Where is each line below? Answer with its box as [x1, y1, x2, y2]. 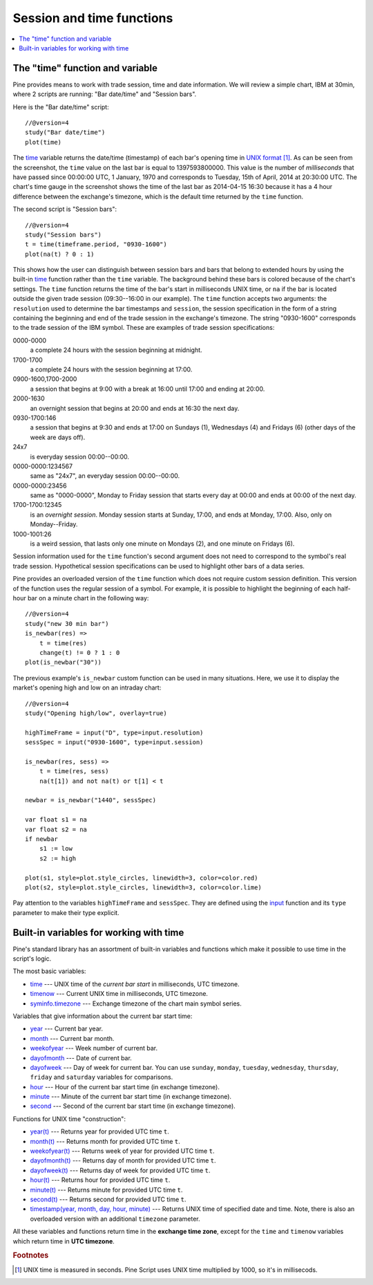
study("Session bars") [25, 230, 102, 239]
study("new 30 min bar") [25, 620, 109, 627]
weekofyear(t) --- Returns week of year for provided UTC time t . [30, 1147, 215, 1155]
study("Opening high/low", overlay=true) [25, 709, 167, 717]
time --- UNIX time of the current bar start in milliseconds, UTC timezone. [30, 979, 240, 988]
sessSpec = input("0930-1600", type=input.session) [25, 739, 204, 746]
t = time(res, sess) [39, 768, 109, 775]
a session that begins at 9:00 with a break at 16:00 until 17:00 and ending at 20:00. [30, 385, 265, 393]
